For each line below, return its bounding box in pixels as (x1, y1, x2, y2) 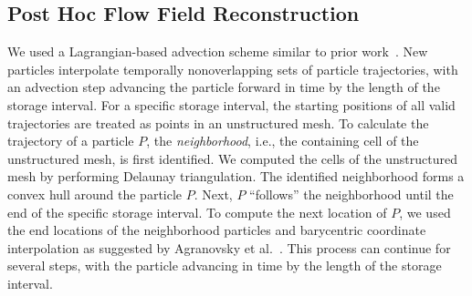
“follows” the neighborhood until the (249, 184, 454, 203)
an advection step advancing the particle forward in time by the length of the (7, 77, 440, 97)
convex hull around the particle (7, 184, 183, 203)
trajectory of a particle (7, 131, 134, 150)
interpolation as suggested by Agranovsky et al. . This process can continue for (7, 238, 451, 257)
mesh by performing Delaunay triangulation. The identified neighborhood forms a (7, 167, 465, 186)
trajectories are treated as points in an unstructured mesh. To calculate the (7, 113, 429, 132)
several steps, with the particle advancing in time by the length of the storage (7, 256, 442, 275)
